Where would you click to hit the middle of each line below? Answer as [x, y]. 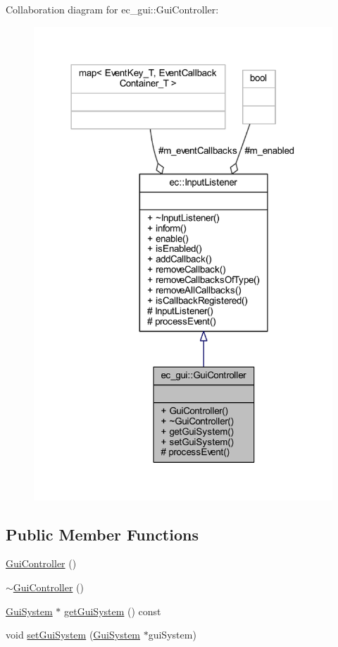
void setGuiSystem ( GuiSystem [73, 635]
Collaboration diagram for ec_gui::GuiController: [112, 9]
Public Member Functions [102, 534]
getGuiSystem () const [113, 611]
